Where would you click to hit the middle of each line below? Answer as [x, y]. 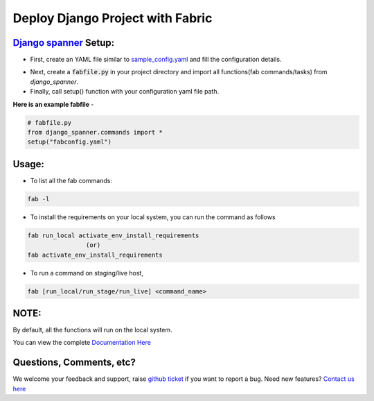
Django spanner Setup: [64, 43]
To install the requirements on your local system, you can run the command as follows [153, 217]
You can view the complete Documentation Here [82, 343]
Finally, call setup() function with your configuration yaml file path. [125, 92]
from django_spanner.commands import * [95, 132]
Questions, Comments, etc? [74, 362]
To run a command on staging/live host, [87, 273]
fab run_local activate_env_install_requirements [113, 235]
